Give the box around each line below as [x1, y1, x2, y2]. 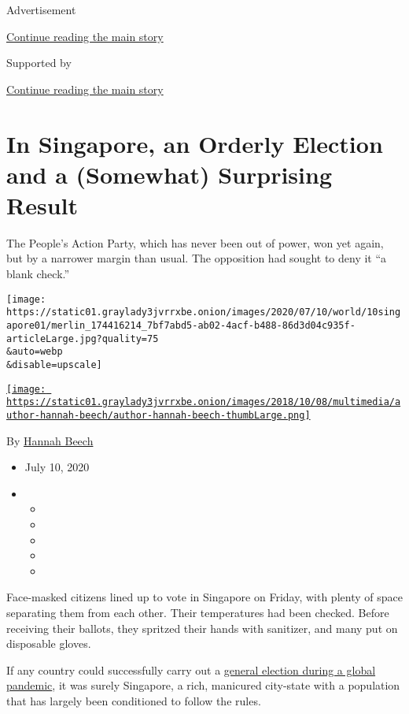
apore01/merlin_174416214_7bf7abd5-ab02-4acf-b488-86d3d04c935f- [6, 319, 356, 331]
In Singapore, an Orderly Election [6, 127, 383, 159]
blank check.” [6, 266, 70, 282]
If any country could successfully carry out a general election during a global [6, 661, 376, 678]
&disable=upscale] [6, 359, 102, 370]
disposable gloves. [6, 635, 91, 652]
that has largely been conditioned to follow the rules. [6, 692, 261, 708]
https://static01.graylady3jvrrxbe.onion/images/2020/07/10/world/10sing [6, 307, 401, 318]
